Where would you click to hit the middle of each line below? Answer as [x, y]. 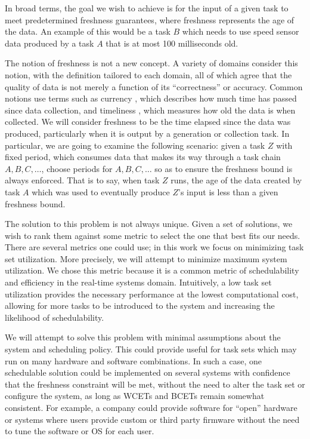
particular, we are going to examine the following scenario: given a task [135, 145]
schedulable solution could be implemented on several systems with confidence [148, 372]
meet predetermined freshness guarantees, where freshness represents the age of [150, 19]
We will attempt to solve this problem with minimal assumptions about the [143, 337]
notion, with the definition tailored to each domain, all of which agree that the [148, 74]
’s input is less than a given [228, 191]
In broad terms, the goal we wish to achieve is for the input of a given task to [147, 8]
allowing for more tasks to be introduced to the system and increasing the [140, 306]
